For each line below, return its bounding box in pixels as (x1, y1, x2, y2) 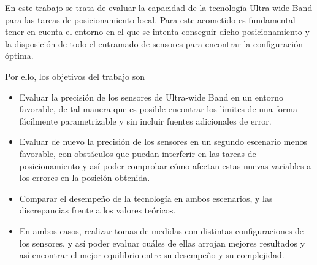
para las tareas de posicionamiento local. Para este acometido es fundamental (5, 13, 296, 26)
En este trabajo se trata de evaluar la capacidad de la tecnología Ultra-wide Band (5, 1, 313, 13)
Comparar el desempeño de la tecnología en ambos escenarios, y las (19, 191, 273, 204)
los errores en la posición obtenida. (19, 171, 150, 184)
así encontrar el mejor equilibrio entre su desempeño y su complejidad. (19, 248, 285, 261)
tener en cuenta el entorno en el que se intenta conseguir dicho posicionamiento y (5, 25, 310, 38)
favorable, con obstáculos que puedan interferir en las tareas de (19, 147, 256, 159)
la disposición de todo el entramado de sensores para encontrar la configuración (5, 37, 303, 50)
